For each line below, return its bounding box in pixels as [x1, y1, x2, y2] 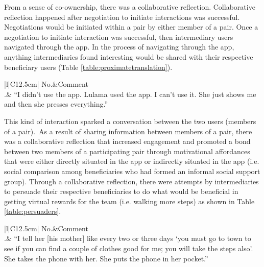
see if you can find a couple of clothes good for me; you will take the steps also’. [4, 243, 253, 254]
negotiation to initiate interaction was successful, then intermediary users [4, 31, 233, 42]
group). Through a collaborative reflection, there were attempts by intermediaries [4, 176, 259, 186]
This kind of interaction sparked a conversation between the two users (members [4, 115, 256, 126]
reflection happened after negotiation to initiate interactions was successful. [4, 11, 240, 22]
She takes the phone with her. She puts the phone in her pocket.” [4, 253, 208, 263]
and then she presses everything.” [4, 99, 108, 109]
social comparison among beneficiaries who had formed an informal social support [4, 165, 260, 176]
